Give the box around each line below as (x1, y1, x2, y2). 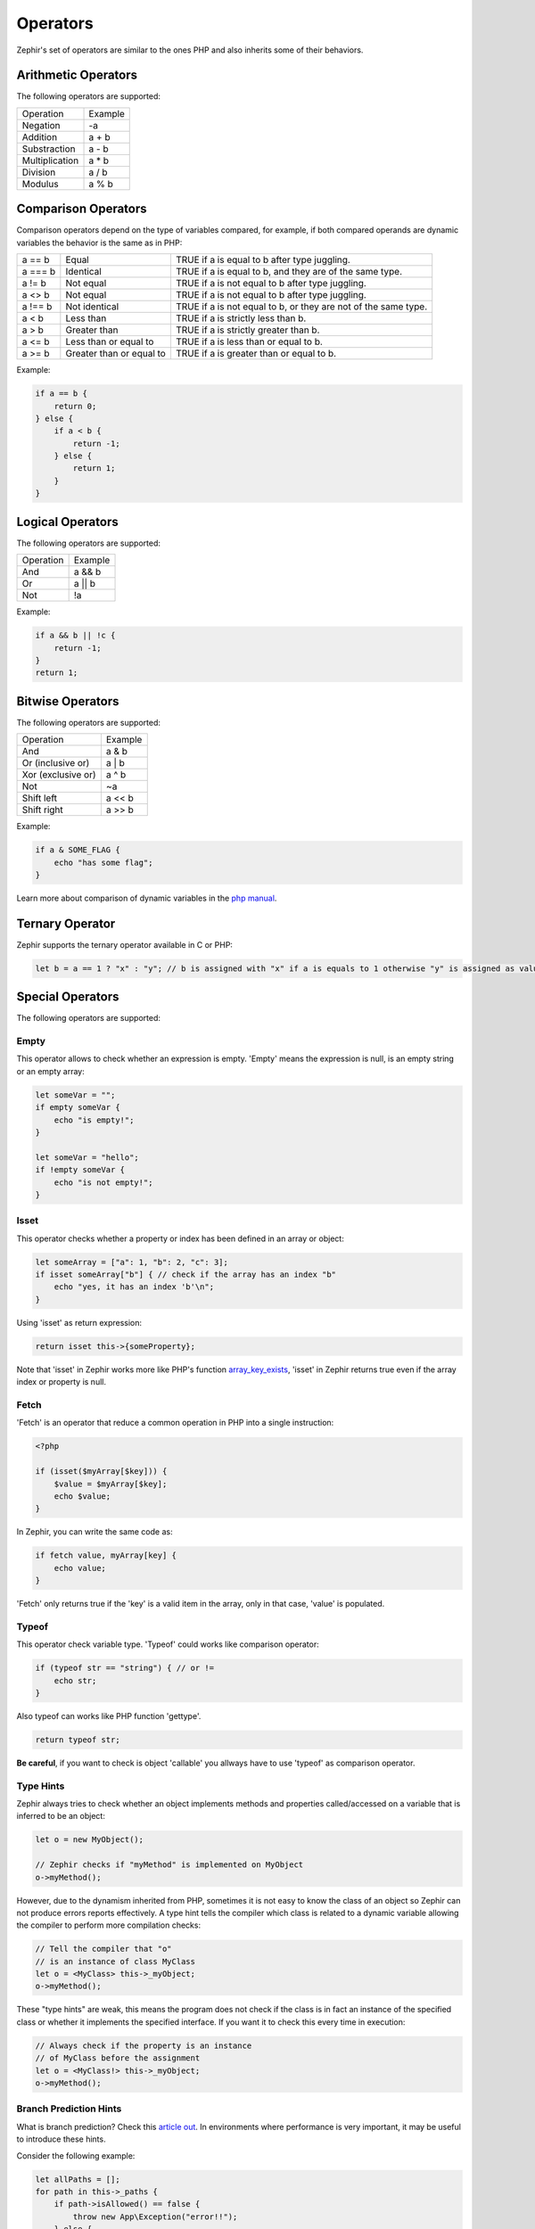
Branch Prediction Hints (16, 2102, 122, 2115)
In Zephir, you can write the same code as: (16, 1526, 173, 1537)
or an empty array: (16, 1065, 85, 1076)
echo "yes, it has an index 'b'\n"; (53, 1282, 214, 1292)
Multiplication (21, 154, 79, 167)
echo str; (53, 1675, 97, 1685)
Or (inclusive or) (21, 757, 90, 769)
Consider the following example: (16, 2150, 136, 2161)
